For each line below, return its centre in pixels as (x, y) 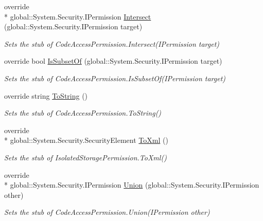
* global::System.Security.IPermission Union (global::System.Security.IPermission (132, 185)
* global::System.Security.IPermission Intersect (78, 16)
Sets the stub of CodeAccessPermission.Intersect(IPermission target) (112, 43)
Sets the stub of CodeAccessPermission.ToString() (83, 113)
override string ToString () (46, 95)
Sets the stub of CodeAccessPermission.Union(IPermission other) (107, 212)
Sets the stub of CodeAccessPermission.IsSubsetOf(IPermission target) (115, 78)
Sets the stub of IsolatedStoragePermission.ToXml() (85, 157)
